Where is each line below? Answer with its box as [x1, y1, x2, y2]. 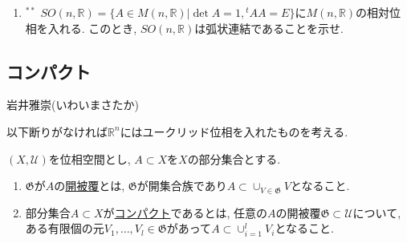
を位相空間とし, [48, 150, 131, 167]
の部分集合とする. [187, 150, 281, 167]
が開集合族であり [136, 177, 227, 194]
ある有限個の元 [25, 220, 104, 237]
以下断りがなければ [6, 123, 108, 140]
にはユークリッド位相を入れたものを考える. [120, 123, 348, 140]
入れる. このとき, [47, 19, 137, 36]
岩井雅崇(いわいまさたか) [6, 96, 139, 113]
